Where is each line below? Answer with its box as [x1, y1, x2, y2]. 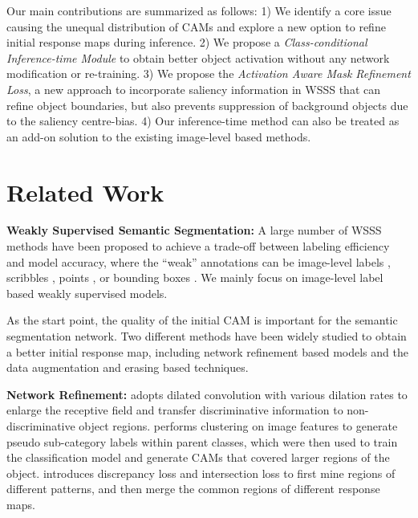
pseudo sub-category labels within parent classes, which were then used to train [6, 433, 398, 450]
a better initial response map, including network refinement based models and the [6, 343, 408, 360]
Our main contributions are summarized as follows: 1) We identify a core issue [6, 2, 392, 18]
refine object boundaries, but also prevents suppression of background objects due [6, 96, 408, 113]
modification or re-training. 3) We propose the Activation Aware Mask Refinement [6, 65, 411, 82]
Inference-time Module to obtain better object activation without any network [6, 49, 390, 66]
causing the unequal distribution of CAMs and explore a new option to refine [6, 18, 386, 35]
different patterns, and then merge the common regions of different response [6, 480, 380, 497]
